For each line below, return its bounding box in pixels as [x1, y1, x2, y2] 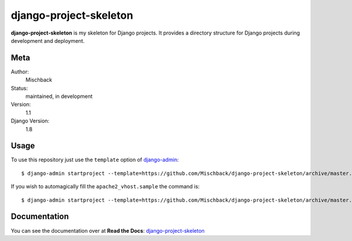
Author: [11, 68, 29, 75]
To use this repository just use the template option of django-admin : [11, 156, 179, 164]
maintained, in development [25, 93, 93, 100]
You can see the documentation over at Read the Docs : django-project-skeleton [11, 227, 205, 234]
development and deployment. [11, 37, 85, 44]
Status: [11, 84, 28, 91]
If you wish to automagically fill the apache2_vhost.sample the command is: [11, 183, 200, 190]
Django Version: [11, 117, 50, 124]
